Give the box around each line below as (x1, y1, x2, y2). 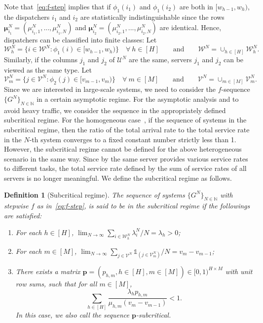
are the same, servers (128, 54, 192, 64)
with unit (225, 266, 253, 276)
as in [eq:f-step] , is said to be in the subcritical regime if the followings (37, 201, 250, 211)
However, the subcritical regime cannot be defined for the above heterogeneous (4, 144, 242, 154)
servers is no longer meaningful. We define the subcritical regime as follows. (4, 172, 232, 183)
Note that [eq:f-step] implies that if (4, 1, 111, 11)
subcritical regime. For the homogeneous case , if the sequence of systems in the (4, 115, 247, 125)
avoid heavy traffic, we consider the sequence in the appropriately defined (4, 105, 226, 115)
